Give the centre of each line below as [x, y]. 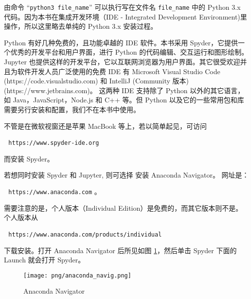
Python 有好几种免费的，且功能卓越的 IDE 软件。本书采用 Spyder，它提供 [121, 42]
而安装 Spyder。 [29, 158]
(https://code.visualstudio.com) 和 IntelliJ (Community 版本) [97, 81]
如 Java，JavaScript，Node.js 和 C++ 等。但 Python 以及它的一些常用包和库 [124, 100]
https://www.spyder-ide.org [54, 143]
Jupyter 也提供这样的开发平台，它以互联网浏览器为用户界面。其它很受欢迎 [122, 62]
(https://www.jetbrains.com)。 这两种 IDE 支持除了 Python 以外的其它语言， [124, 90]
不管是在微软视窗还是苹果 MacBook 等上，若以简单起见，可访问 [106, 126]
